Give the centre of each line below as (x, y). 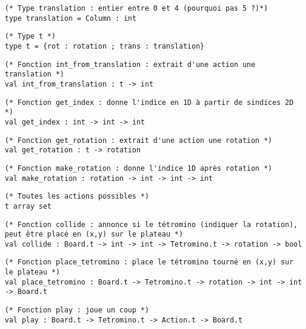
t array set (28, 206)
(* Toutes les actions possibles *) (77, 197)
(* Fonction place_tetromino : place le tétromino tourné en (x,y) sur (149, 262)
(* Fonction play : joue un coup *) (77, 310)
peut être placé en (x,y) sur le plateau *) (94, 234)
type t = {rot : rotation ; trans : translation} (105, 46)
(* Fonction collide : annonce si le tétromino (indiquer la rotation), (151, 224)
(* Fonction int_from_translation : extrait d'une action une (130, 64)
